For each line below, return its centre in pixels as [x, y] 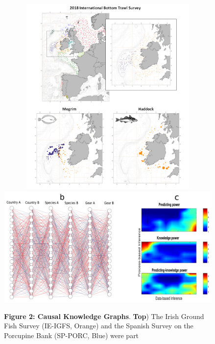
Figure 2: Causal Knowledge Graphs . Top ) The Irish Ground [104, 316]
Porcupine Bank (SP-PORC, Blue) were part [72, 335]
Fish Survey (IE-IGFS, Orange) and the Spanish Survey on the [99, 326]
